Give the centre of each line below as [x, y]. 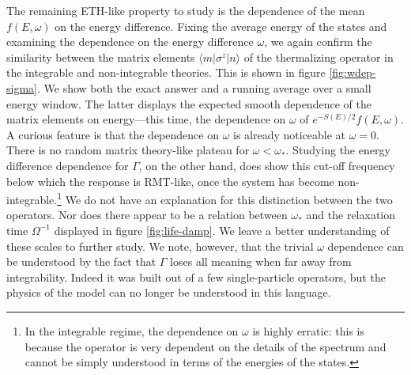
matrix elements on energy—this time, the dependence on [146, 119]
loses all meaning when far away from [261, 261]
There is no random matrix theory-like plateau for [128, 150]
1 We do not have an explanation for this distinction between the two [225, 198]
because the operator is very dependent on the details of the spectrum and [205, 346]
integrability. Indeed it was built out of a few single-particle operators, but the [196, 277]
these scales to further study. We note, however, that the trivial [160, 246]
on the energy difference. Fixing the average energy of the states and [221, 26]
